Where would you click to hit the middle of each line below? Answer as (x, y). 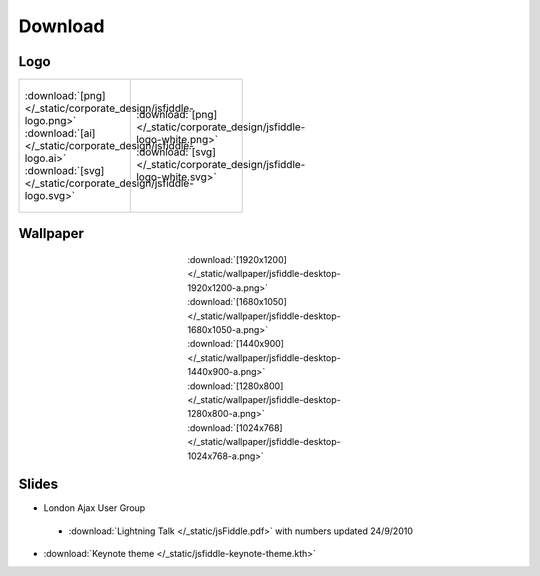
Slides (38, 484)
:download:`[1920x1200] (237, 260)
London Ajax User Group (94, 508)
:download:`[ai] (60, 133)
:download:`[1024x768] (235, 427)
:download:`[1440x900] (236, 344)
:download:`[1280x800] (235, 386)
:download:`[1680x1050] (237, 302)
